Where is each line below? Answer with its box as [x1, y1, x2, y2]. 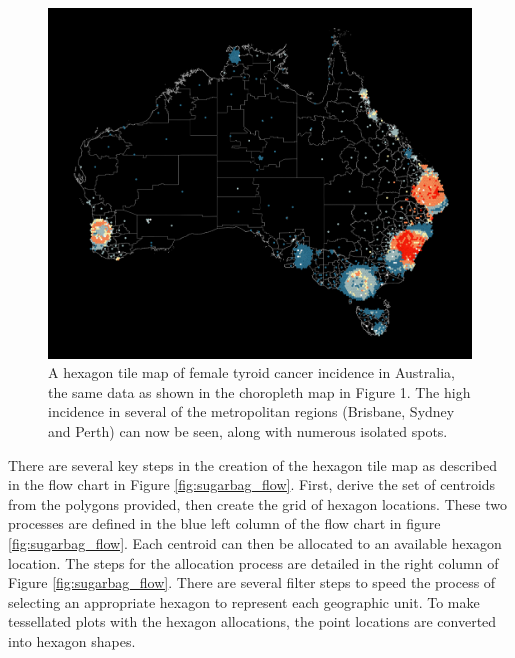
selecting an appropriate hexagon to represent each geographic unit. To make [8, 591, 480, 612]
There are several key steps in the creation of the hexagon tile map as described [8, 454, 497, 475]
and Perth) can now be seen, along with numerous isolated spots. [48, 421, 448, 441]
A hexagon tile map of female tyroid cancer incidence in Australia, [48, 362, 455, 383]
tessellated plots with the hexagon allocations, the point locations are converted [8, 611, 497, 632]
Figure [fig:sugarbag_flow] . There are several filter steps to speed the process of [8, 572, 496, 593]
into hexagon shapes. [8, 630, 136, 651]
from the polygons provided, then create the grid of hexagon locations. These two [8, 493, 507, 514]
